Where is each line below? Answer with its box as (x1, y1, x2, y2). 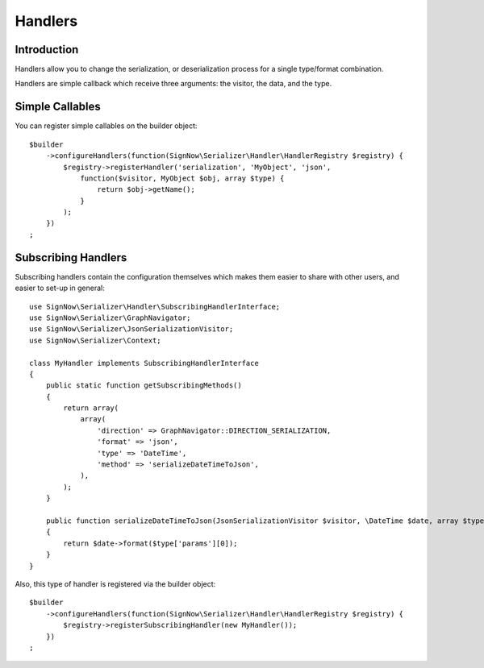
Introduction (15, 43, 79, 56)
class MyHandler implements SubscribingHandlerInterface (29, 359, 260, 367)
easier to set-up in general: (15, 283, 105, 293)
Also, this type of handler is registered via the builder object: (15, 579, 216, 588)
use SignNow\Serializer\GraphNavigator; (29, 313, 191, 322)
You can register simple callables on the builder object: (15, 121, 198, 131)
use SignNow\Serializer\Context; (29, 335, 161, 345)
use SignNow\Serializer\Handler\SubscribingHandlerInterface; (29, 302, 281, 311)
